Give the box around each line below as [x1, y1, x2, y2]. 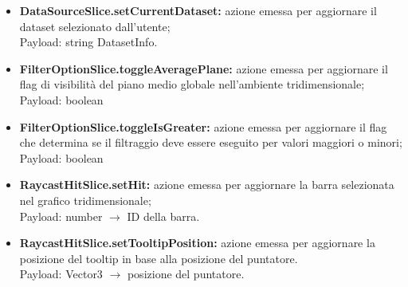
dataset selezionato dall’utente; [19, 18, 171, 34]
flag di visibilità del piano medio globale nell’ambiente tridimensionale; [19, 76, 365, 92]
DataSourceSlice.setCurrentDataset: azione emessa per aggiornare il [19, 2, 377, 18]
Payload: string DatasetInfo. [19, 33, 158, 50]
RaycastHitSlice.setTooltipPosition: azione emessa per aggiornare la [19, 234, 375, 251]
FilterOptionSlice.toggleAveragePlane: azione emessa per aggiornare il [19, 60, 388, 77]
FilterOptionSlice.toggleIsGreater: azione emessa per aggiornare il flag [19, 118, 387, 135]
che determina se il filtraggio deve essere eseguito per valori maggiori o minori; [19, 134, 402, 151]
